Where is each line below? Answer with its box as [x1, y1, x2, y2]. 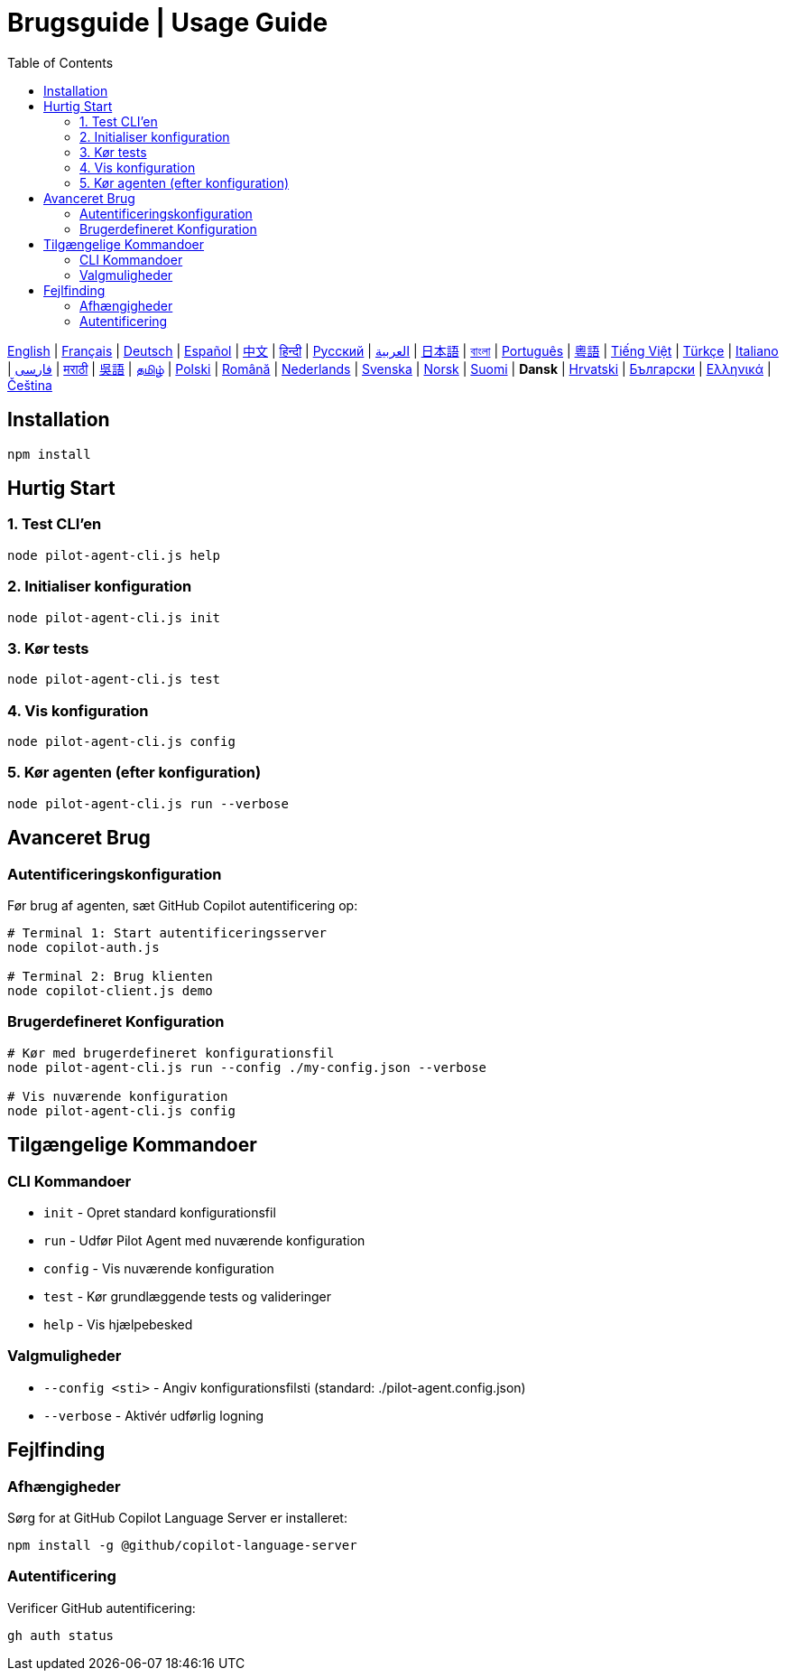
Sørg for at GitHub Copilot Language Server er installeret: [7, 1509, 347, 1525]
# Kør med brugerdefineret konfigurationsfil [7, 1045, 335, 1060]
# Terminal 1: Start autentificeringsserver [7, 926, 328, 941]
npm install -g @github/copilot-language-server [7, 1537, 357, 1552]
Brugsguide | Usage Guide [7, 7, 328, 38]
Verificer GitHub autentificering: [7, 1599, 196, 1616]
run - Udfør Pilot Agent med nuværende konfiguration [43, 1233, 365, 1248]
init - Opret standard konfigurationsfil [43, 1205, 276, 1220]
